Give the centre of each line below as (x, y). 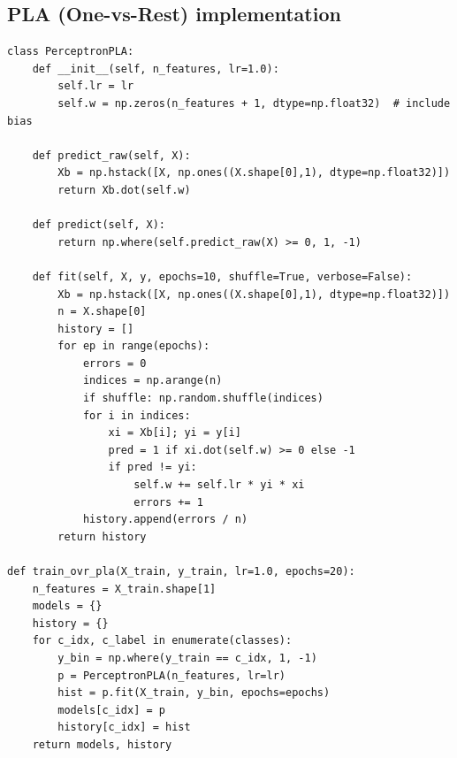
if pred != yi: (152, 467)
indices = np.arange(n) (152, 381)
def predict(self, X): (99, 225)
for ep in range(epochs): (134, 346)
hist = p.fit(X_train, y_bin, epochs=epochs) (194, 693)
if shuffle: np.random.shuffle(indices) (203, 398)
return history (102, 536)
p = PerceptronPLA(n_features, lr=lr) (171, 675)
